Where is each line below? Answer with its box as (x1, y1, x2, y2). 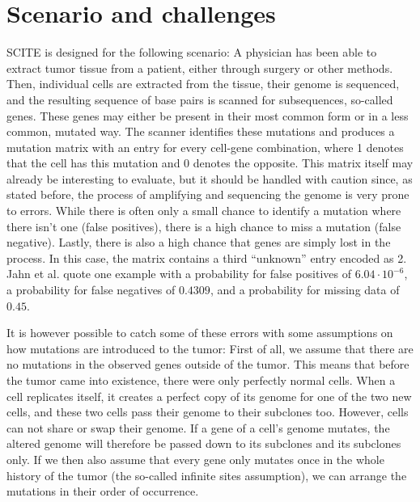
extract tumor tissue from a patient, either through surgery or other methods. (6, 59, 393, 76)
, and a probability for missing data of (210, 281, 400, 298)
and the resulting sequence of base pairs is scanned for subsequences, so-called (6, 91, 393, 108)
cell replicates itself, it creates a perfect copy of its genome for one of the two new (6, 387, 412, 404)
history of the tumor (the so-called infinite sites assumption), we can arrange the (6, 466, 407, 483)
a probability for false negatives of (6, 281, 176, 298)
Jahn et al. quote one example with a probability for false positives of (6, 265, 351, 282)
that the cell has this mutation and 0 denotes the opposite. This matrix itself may (6, 154, 414, 171)
